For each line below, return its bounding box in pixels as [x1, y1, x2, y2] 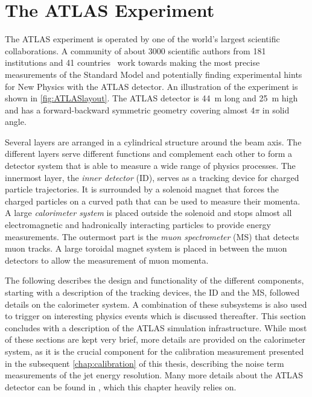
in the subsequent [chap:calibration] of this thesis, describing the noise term [5, 357, 284, 369]
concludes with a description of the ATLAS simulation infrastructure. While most [5, 321, 307, 334]
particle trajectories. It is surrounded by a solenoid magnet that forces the [5, 183, 279, 195]
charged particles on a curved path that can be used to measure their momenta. [5, 194, 301, 207]
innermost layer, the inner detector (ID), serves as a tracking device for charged [5, 171, 299, 183]
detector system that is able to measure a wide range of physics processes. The [5, 159, 296, 172]
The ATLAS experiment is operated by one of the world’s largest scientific [5, 33, 280, 45]
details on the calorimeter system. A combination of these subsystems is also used [5, 297, 307, 310]
